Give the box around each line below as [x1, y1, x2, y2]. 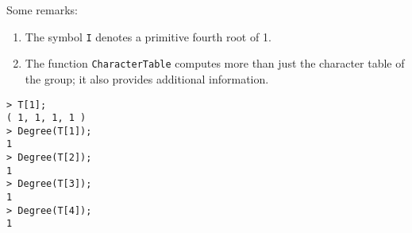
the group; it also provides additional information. [25, 70, 269, 87]
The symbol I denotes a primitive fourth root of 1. [25, 28, 271, 45]
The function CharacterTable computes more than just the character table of [25, 55, 405, 72]
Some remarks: [6, 2, 78, 17]
